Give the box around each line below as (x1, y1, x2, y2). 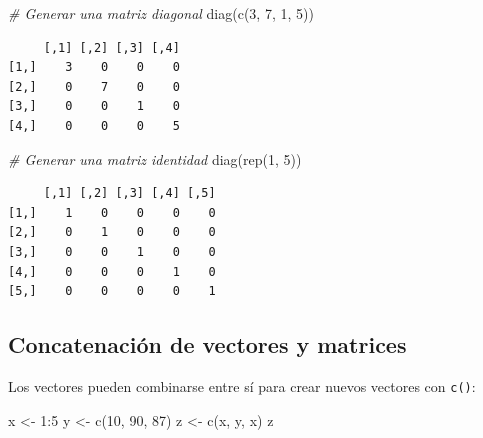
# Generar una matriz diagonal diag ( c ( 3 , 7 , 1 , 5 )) (8, 3, 314, 23)
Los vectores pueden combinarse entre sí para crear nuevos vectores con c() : (8, 375, 476, 396)
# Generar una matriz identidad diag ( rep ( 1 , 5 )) (8, 148, 302, 169)
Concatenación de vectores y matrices (8, 329, 407, 360)
